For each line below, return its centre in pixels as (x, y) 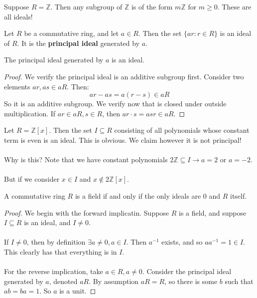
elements (17, 86)
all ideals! (18, 16)
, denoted (63, 281)
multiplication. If (30, 113)
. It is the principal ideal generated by (78, 43)
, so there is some (191, 281)
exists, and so (182, 242)
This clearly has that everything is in (61, 251)
